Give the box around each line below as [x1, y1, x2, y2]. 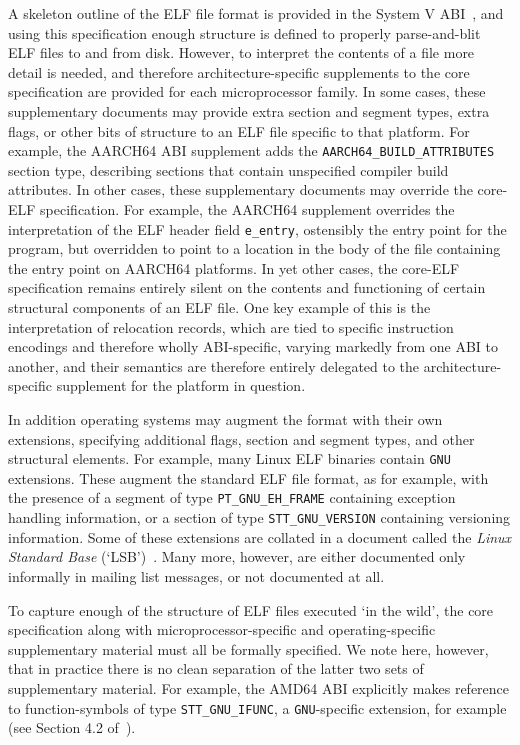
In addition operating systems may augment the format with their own [8, 409, 443, 429]
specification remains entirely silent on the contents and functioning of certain [8, 277, 486, 298]
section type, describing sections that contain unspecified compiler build [8, 159, 449, 180]
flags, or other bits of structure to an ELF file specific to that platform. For [8, 120, 470, 141]
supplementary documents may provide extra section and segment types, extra [8, 100, 490, 121]
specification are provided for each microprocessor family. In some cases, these [8, 81, 486, 102]
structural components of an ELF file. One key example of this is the [8, 297, 431, 318]
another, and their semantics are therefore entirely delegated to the [8, 355, 420, 376]
